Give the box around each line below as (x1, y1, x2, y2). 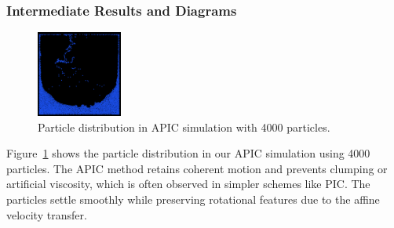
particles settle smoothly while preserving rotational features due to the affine (6, 191, 380, 208)
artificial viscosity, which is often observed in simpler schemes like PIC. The (6, 176, 370, 192)
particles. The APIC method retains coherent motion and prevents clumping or (6, 160, 388, 176)
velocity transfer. (6, 206, 87, 223)
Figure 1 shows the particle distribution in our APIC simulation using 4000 (6, 145, 370, 161)
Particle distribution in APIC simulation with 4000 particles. (38, 118, 330, 135)
